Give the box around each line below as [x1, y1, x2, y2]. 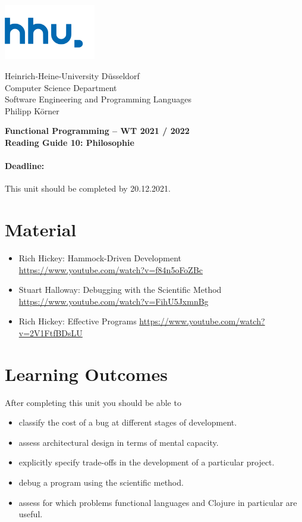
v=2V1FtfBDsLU [18, 326, 83, 339]
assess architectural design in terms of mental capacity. [18, 436, 219, 448]
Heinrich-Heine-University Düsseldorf [5, 69, 140, 82]
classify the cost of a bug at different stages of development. [18, 416, 237, 429]
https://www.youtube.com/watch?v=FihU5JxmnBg [18, 295, 209, 307]
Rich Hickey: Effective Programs [18, 315, 137, 327]
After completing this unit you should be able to [5, 396, 181, 408]
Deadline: [5, 160, 45, 172]
